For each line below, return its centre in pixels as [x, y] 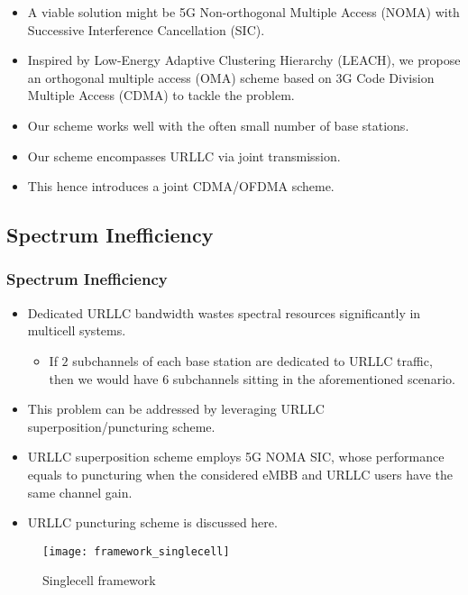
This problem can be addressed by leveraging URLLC [176, 409]
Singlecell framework [99, 580]
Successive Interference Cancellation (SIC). [146, 29]
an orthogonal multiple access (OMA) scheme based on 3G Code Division [231, 77]
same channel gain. [80, 492]
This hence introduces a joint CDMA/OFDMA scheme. [181, 186]
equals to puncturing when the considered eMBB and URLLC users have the [240, 474]
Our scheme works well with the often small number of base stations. [218, 125]
